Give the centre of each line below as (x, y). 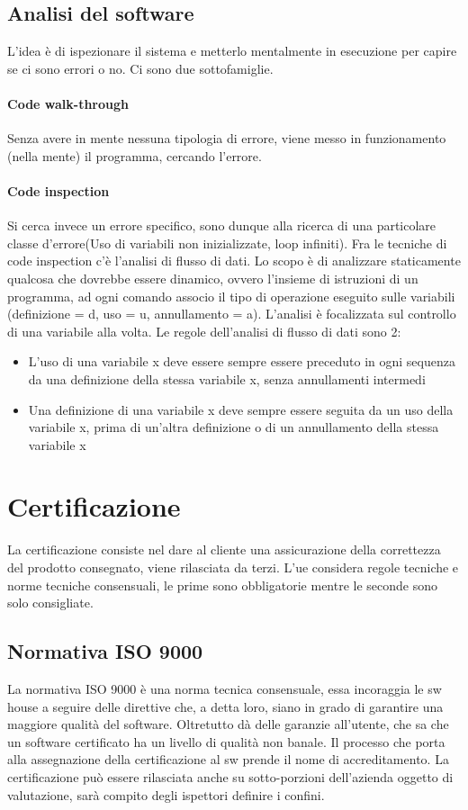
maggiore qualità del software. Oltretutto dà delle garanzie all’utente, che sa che (228, 724)
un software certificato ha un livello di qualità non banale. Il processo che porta (226, 741)
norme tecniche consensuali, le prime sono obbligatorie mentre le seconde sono (223, 585)
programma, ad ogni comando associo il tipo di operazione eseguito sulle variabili (231, 296)
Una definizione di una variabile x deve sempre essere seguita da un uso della (241, 409)
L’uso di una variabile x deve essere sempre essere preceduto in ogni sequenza (242, 361)
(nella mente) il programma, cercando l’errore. (135, 155)
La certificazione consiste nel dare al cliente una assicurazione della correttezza (224, 549)
